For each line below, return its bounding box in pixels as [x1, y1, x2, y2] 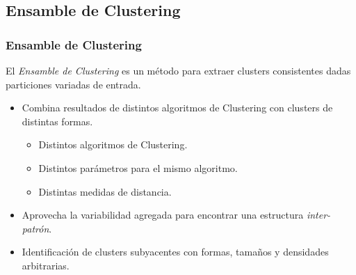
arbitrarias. [22, 258, 70, 272]
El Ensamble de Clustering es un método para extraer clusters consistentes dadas [6, 63, 351, 77]
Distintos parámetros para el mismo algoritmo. [38, 160, 238, 175]
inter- [306, 207, 331, 222]
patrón [22, 221, 49, 235]
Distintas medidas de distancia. [38, 184, 172, 198]
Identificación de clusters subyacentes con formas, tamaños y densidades [22, 244, 329, 259]
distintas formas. [22, 113, 93, 128]
